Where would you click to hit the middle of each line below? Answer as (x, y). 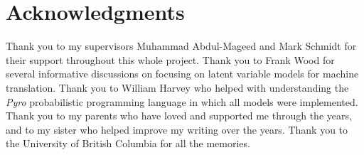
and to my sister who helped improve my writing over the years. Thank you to (177, 129)
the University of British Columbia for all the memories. (128, 143)
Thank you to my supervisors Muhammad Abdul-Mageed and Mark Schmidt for (181, 46)
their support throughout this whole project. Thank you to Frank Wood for (170, 59)
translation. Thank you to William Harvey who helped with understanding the (177, 87)
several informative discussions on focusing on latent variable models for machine (182, 74)
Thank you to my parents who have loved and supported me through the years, (179, 116)
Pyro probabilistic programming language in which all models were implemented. (182, 101)
